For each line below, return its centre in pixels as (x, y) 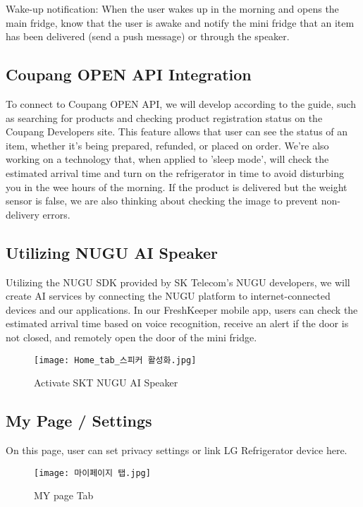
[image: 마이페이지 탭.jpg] (92, 473)
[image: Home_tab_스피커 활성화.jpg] (115, 360)
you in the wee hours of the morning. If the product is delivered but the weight (177, 187)
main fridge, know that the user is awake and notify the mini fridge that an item (180, 22)
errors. (56, 214)
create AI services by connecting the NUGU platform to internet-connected (168, 296)
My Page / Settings (79, 421)
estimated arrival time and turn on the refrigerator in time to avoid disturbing (175, 172)
